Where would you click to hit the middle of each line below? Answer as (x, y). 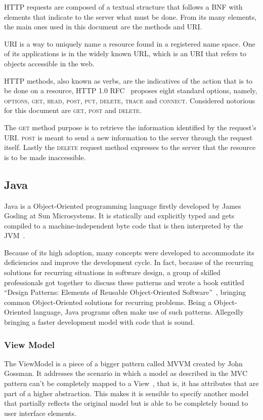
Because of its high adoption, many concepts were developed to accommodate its (129, 252)
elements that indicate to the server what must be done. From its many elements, (130, 16)
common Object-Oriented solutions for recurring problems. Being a (108, 302)
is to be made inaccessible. (45, 157)
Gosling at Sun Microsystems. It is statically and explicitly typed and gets (119, 216)
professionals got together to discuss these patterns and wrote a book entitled (124, 282)
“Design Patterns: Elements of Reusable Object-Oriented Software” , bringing (125, 292)
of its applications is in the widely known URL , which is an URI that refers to (125, 53)
